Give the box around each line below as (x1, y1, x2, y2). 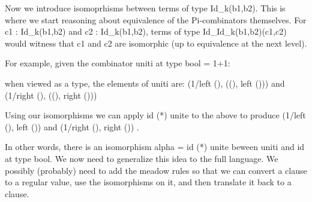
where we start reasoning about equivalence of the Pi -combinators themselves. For (5, 13, 307, 26)
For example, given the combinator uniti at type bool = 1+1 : (5, 57, 230, 69)
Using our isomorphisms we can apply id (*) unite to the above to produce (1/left (5, 109, 306, 121)
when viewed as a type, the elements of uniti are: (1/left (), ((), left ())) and (5, 76, 285, 89)
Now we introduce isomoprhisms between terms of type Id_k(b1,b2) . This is (5, 2, 286, 14)
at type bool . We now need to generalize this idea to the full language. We (5, 152, 278, 164)
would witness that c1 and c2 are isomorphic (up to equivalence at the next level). (5, 36, 307, 49)
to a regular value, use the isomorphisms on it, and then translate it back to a (5, 176, 292, 188)
